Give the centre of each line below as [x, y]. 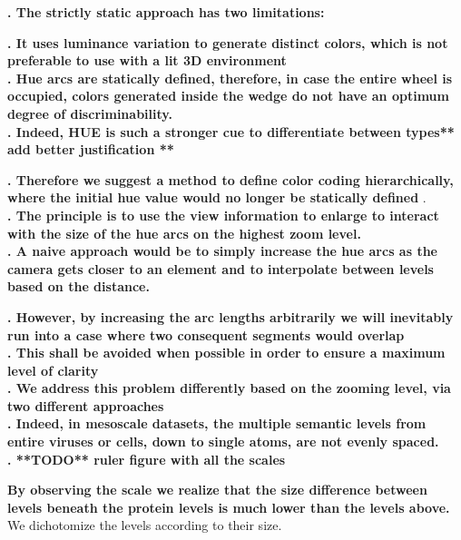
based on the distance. [78, 286]
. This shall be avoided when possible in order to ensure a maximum [226, 353]
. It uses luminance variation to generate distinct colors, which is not [228, 42]
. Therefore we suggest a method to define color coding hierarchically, [230, 179]
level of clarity [53, 370]
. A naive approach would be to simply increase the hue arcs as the [222, 251]
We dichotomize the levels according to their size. [145, 525]
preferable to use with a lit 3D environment [147, 60]
